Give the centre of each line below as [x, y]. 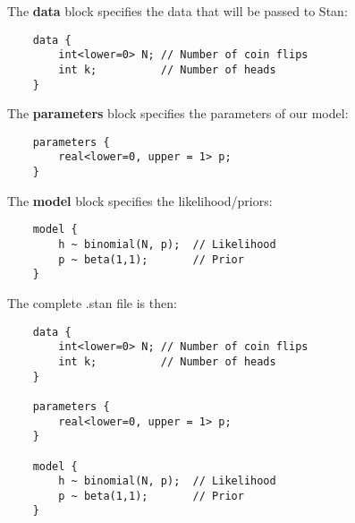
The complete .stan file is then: [92, 303]
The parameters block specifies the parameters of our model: [178, 113]
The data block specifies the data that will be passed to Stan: [177, 11]
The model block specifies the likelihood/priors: [140, 200]
